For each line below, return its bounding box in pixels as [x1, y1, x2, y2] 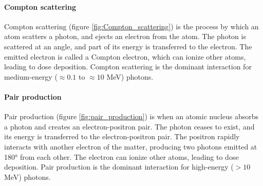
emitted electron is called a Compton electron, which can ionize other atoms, [4, 51, 246, 62]
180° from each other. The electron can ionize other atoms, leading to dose [4, 151, 239, 162]
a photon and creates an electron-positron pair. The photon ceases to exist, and [4, 121, 255, 132]
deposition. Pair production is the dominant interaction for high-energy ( [4, 161, 234, 172]
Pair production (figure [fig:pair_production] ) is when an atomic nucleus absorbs [4, 111, 259, 122]
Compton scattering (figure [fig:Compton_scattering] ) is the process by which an [4, 21, 259, 31]
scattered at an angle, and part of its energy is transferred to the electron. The [4, 41, 252, 51]
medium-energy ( [4, 71, 58, 82]
